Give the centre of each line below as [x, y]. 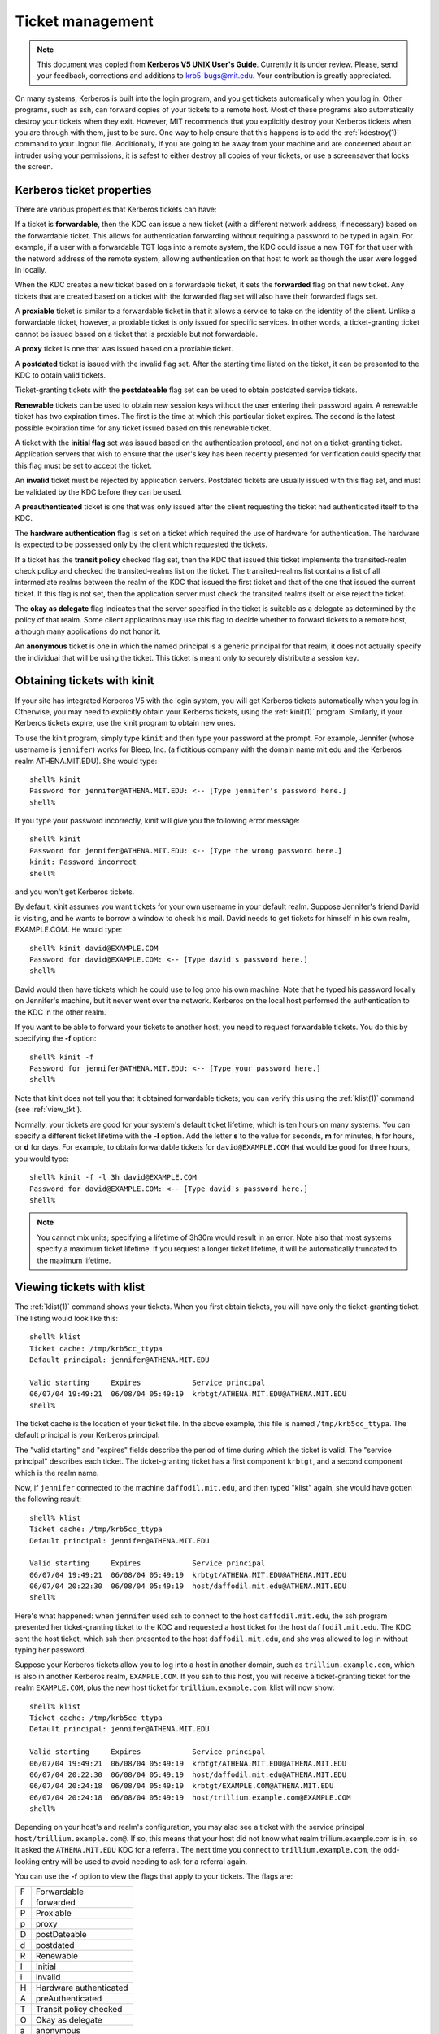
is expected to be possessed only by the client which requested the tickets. [141, 544]
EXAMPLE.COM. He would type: [69, 930]
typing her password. [51, 1650]
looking [28, 1861]
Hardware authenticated [82, 1988]
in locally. [31, 269]
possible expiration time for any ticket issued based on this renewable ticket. [143, 428]
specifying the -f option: [56, 1038]
